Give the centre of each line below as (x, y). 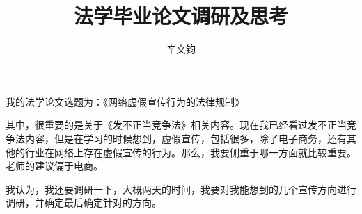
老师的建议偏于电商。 (54, 166)
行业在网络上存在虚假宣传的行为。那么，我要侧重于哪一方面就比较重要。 (190, 152)
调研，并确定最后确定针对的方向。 (84, 203)
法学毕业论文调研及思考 (181, 16)
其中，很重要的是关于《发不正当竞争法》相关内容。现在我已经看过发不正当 (176, 125)
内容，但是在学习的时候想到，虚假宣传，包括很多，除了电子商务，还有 (186, 138)
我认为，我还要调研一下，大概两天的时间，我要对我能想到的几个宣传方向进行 (181, 189)
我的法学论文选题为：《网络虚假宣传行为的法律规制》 (125, 101)
